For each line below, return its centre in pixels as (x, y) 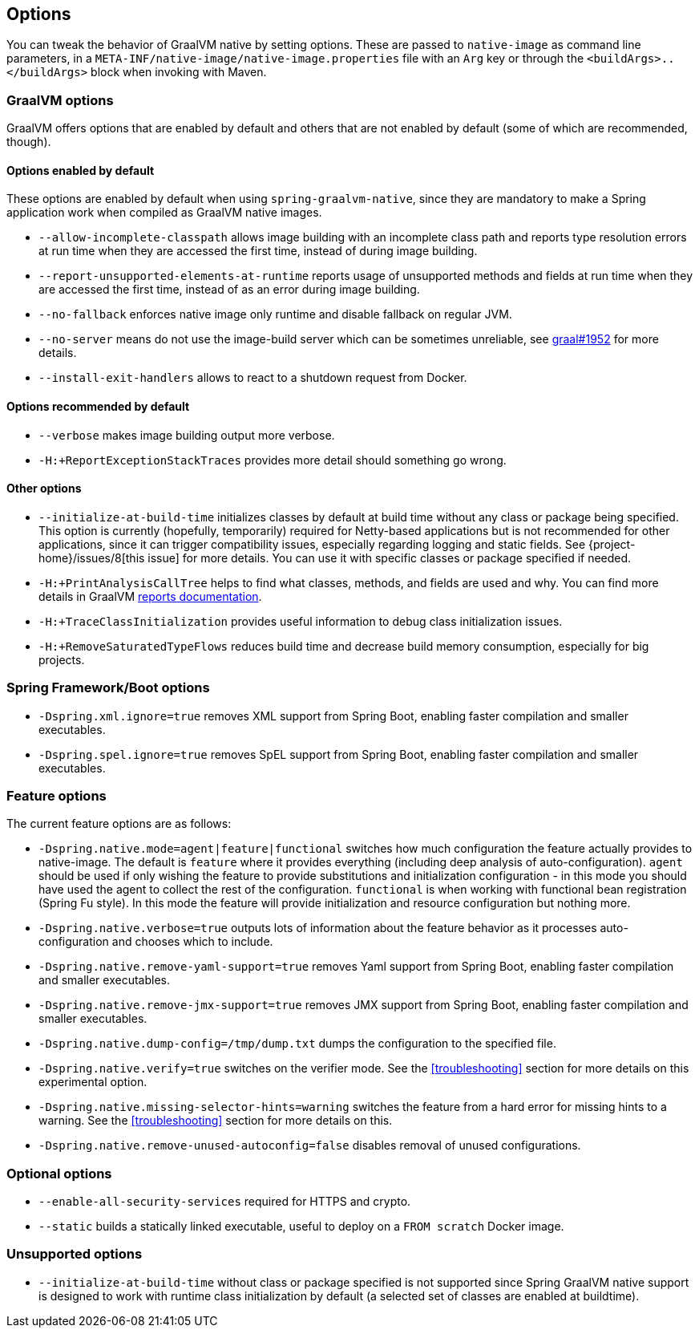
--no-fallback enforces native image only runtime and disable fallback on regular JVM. (275, 314)
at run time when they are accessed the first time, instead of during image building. (258, 251)
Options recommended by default (98, 406)
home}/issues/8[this (92, 558)
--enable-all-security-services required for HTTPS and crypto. (225, 1202)
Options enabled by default (81, 170)
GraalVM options (60, 100)
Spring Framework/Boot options (108, 688)
